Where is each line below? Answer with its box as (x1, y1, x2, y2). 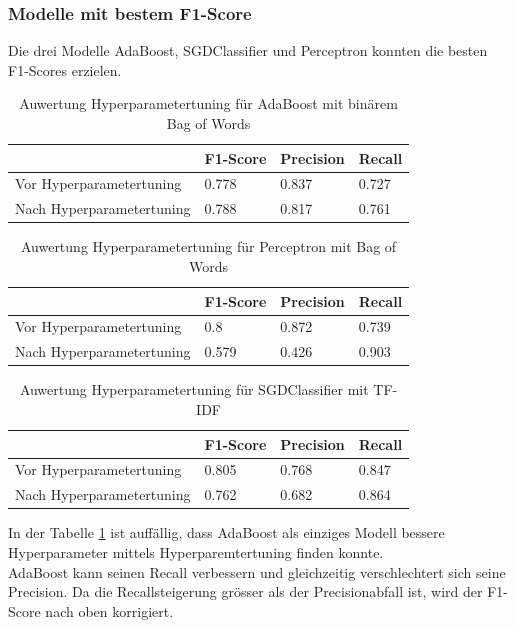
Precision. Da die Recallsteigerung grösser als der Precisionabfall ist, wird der (8, 581, 483, 602)
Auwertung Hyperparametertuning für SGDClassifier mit (19, 379, 369, 400)
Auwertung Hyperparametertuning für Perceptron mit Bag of (20, 236, 397, 257)
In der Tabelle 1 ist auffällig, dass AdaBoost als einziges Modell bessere (8, 522, 445, 543)
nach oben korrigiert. (45, 600, 174, 621)
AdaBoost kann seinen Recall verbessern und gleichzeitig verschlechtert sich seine (8, 561, 506, 582)
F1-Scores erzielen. (8, 59, 122, 80)
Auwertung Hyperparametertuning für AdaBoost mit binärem (19, 93, 398, 114)
